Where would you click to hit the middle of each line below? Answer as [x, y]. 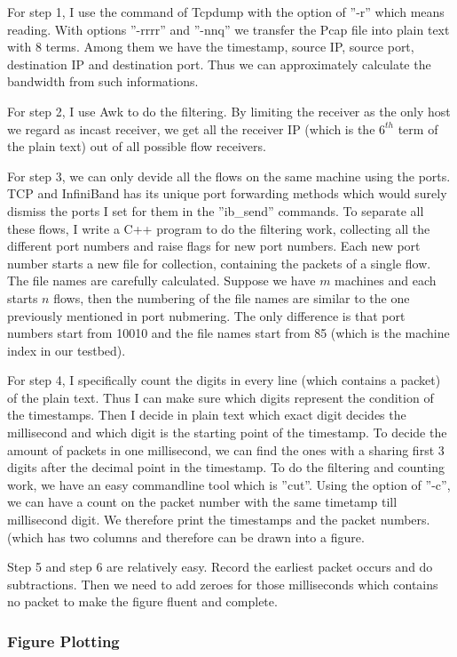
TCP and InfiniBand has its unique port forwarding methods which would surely [227, 193]
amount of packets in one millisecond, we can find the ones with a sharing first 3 [226, 449]
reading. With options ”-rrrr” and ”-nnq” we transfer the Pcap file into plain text [228, 29]
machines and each [386, 280]
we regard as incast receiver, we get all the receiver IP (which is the [191, 128]
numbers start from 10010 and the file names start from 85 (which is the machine [228, 333]
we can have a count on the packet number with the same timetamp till [202, 502]
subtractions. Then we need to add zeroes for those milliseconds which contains [223, 584]
